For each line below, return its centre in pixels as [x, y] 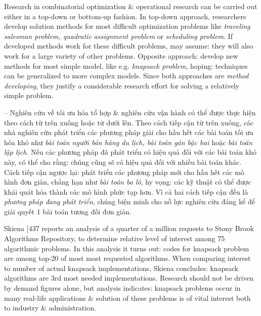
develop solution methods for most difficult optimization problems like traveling [127, 26]
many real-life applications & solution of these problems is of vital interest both [127, 298]
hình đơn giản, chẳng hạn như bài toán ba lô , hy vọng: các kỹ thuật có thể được [128, 182]
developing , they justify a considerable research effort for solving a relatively [122, 85]
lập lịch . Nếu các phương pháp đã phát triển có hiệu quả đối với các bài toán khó [130, 152]
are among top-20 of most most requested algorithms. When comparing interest [127, 258]
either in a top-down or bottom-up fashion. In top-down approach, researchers [125, 16]
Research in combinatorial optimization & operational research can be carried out [131, 6]
